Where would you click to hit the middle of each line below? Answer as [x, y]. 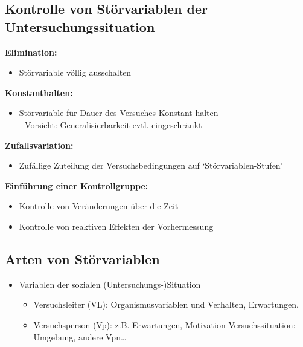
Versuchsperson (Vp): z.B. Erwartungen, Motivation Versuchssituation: [164, 324]
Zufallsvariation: [39, 145]
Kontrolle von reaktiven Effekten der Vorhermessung [116, 226]
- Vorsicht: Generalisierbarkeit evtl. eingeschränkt [110, 124]
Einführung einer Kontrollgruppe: [77, 185]
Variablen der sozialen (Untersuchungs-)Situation [110, 284]
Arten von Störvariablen [82, 258]
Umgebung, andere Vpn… [80, 336]
